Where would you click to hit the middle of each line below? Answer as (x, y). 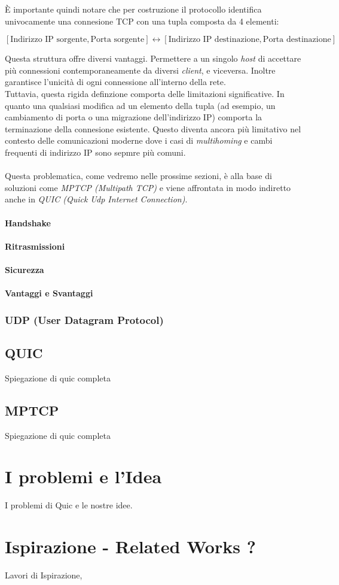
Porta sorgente (117, 40)
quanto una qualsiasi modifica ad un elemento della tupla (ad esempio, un (140, 105)
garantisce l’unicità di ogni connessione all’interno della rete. (115, 82)
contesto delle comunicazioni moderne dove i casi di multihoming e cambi (139, 140)
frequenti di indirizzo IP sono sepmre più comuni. (95, 152)
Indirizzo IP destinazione (214, 40)
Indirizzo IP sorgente (49, 40)
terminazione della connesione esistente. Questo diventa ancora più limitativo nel (153, 128)
